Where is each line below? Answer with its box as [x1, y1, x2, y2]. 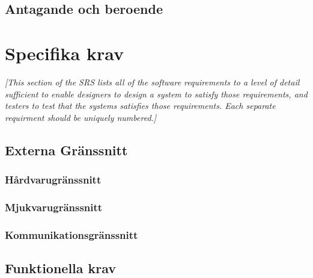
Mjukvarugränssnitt [5, 199, 103, 214]
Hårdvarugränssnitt [5, 171, 102, 187]
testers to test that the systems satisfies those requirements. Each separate [5, 99, 276, 112]
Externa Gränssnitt [5, 140, 128, 159]
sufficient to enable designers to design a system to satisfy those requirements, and [5, 87, 308, 100]
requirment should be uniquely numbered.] [5, 111, 157, 123]
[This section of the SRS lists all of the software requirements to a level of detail [5, 75, 300, 88]
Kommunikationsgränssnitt [5, 227, 138, 242]
